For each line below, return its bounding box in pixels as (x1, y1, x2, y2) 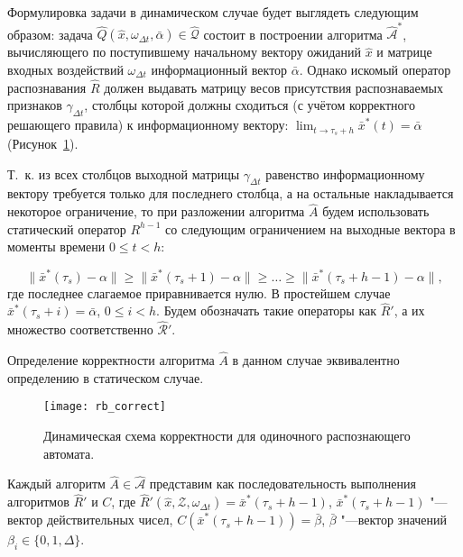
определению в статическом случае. (7, 368, 204, 387)
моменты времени (7, 237, 106, 256)
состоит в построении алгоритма (203, 24, 383, 43)
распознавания (7, 78, 87, 96)
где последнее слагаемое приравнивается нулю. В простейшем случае (7, 283, 391, 302)
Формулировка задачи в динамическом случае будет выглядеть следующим (7, 3, 419, 21)
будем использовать (322, 202, 430, 221)
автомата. (43, 443, 95, 462)
